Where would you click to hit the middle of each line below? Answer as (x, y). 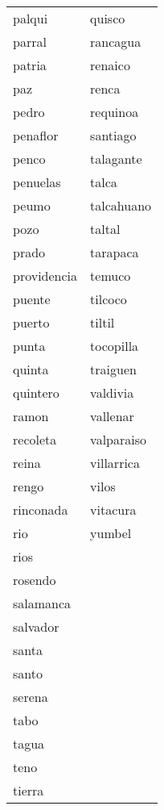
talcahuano (121, 205)
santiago (113, 135)
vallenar (112, 416)
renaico (110, 65)
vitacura (113, 509)
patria (30, 65)
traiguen (113, 369)
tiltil (102, 322)
